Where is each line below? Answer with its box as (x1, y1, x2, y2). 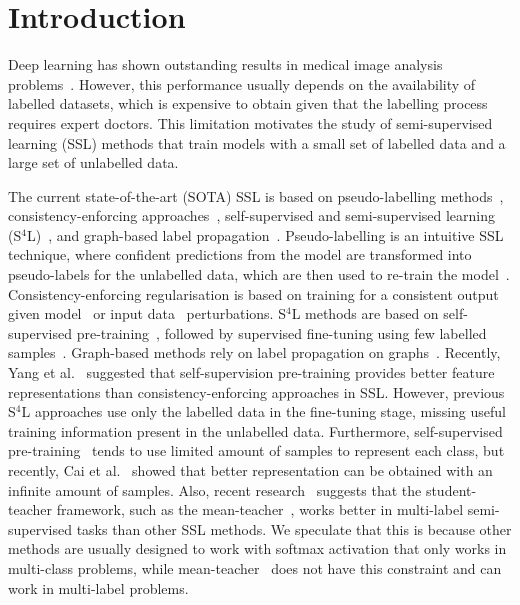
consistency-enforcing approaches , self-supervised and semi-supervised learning (8, 205, 496, 226)
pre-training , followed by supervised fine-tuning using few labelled (76, 322, 487, 343)
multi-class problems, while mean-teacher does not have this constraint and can (8, 557, 502, 578)
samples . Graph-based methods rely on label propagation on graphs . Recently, (8, 342, 501, 363)
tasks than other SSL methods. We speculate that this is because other (76, 518, 512, 539)
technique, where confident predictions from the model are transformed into (8, 244, 472, 265)
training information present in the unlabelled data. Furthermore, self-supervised (8, 420, 503, 441)
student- (425, 479, 477, 500)
